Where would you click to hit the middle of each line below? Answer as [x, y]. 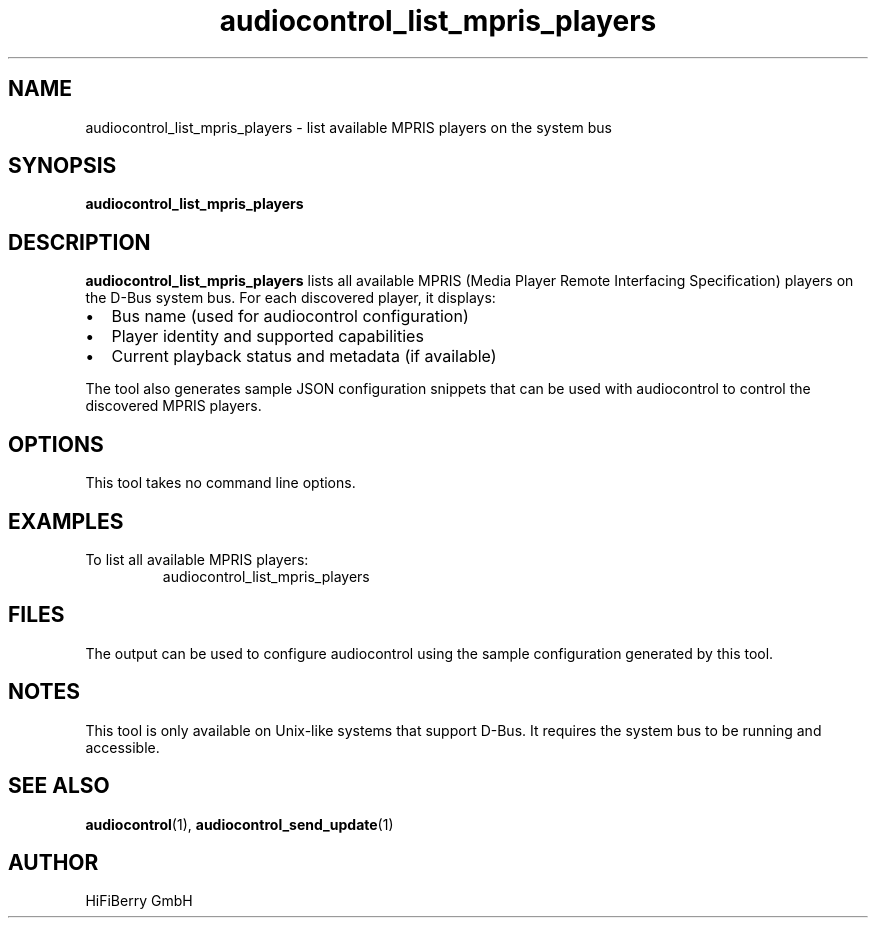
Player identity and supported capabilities [267, 336]
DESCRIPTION [79, 242]
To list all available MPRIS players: [197, 559]
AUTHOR [53, 862]
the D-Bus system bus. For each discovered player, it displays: [290, 298]
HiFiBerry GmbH [139, 901]
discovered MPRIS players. [173, 406]
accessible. [122, 747]
